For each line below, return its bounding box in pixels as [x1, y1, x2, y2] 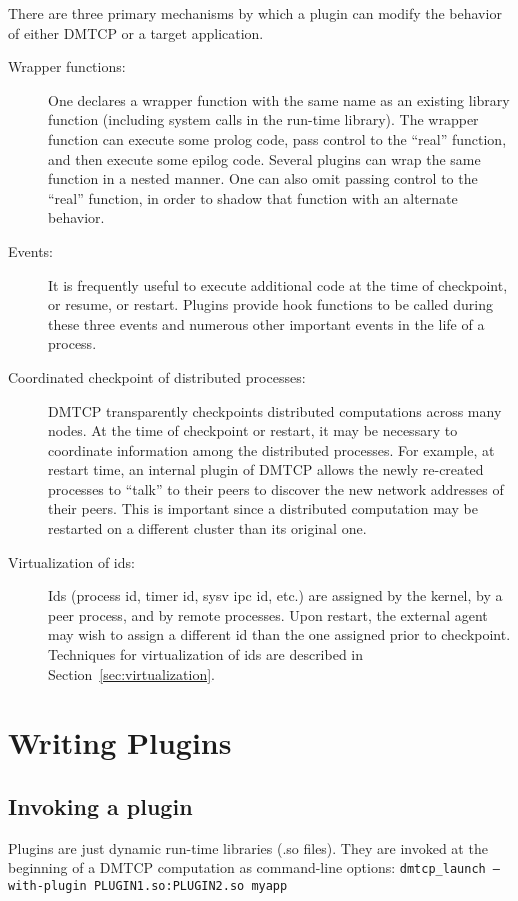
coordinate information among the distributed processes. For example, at [48, 439, 495, 460]
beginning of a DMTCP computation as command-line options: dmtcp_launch [8, 857, 486, 878]
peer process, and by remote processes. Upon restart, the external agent [48, 604, 488, 625]
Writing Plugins [8, 722, 232, 763]
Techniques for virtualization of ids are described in [48, 644, 364, 665]
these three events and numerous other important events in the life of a [48, 313, 485, 334]
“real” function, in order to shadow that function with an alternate [48, 187, 458, 208]
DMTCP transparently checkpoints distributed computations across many [48, 400, 502, 421]
